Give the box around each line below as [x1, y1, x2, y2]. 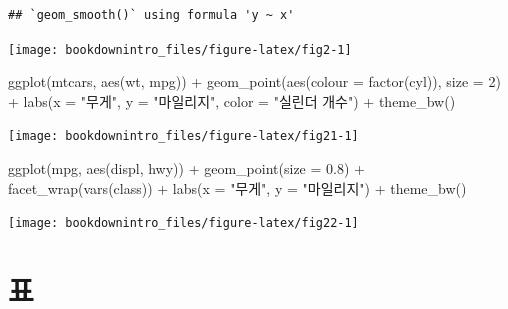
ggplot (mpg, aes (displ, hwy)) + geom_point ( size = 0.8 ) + [8, 158, 365, 179]
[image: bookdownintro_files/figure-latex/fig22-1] [8, 216, 359, 231]
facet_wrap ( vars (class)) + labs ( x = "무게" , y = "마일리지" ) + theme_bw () [8, 177, 467, 198]
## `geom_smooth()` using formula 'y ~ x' [8, 8, 295, 22]
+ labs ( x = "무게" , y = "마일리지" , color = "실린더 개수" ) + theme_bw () [8, 90, 456, 111]
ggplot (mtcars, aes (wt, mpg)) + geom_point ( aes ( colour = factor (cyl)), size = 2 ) [8, 71, 501, 92]
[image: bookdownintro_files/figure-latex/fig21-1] [8, 129, 359, 144]
